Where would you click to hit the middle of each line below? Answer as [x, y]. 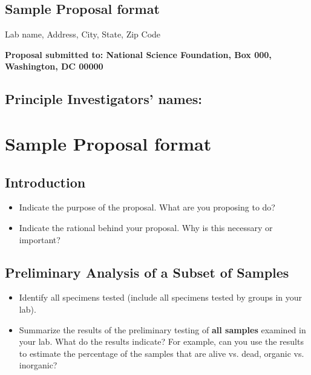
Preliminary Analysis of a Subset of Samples [147, 272]
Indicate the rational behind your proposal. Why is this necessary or [146, 227]
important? [40, 239]
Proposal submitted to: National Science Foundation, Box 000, [138, 54]
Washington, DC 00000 [54, 66]
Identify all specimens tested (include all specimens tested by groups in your [161, 297]
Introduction [45, 182]
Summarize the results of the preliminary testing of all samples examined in [162, 329]
